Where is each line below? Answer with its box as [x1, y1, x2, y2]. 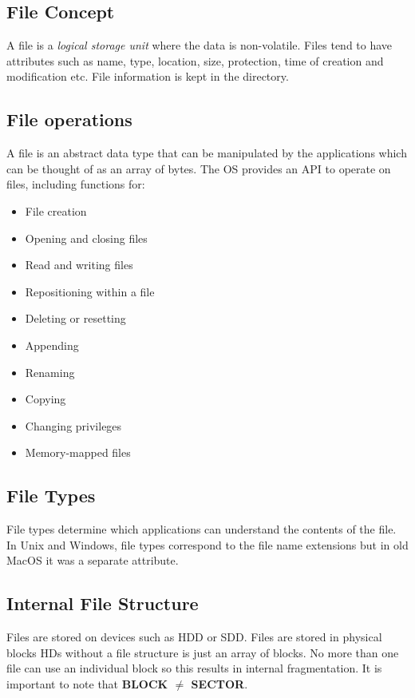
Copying [25, 391, 66, 407]
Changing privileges [25, 417, 122, 434]
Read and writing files [25, 256, 133, 273]
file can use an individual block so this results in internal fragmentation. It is [6, 660, 382, 676]
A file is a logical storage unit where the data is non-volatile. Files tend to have [6, 37, 393, 54]
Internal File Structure [6, 591, 199, 616]
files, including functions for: [6, 176, 145, 192]
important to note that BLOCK [6, 675, 168, 692]
